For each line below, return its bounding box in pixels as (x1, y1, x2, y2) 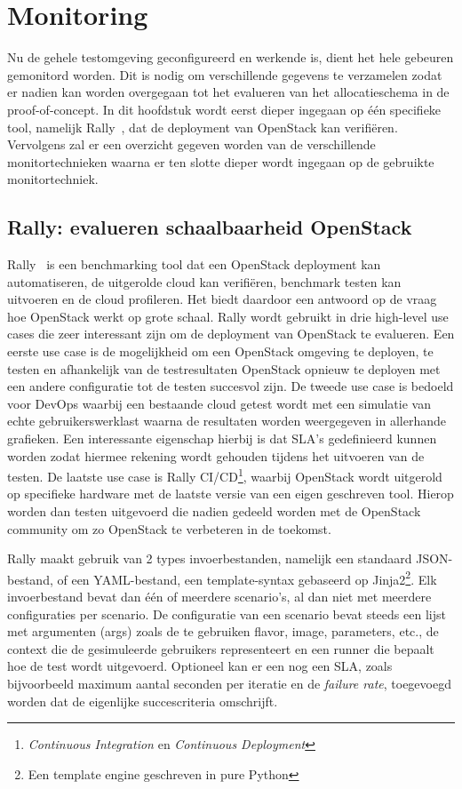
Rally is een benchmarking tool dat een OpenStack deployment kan (7, 255, 381, 274)
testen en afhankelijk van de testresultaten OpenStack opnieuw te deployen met (7, 359, 441, 378)
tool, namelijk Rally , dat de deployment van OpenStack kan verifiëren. (7, 117, 398, 136)
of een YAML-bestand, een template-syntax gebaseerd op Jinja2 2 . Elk (57, 567, 437, 588)
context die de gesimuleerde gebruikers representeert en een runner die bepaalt (7, 639, 434, 657)
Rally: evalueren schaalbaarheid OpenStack (7, 213, 412, 241)
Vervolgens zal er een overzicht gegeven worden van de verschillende (7, 135, 376, 154)
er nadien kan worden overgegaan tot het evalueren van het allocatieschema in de (7, 83, 450, 101)
